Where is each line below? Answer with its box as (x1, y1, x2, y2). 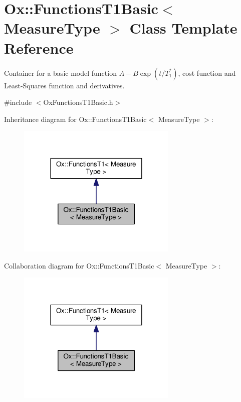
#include (4, 97, 32, 107)
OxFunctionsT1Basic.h (43, 97, 113, 107)
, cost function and (178, 67, 236, 78)
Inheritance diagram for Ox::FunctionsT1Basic (4, 113, 147, 124)
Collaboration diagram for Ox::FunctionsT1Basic (4, 260, 154, 271)
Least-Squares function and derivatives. (4, 80, 125, 90)
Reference (4, 37, 74, 58)
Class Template (129, 18, 237, 38)
